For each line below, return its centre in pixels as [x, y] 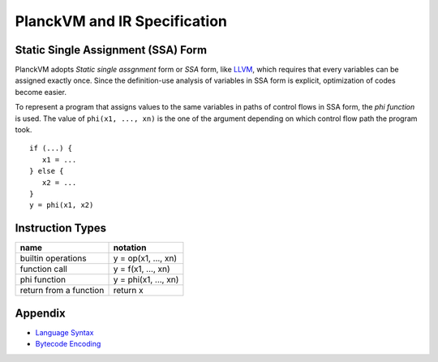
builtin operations [53, 258]
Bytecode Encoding [68, 344]
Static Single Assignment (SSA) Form [111, 50]
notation [130, 248]
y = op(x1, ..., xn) [145, 258]
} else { [47, 171]
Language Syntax [64, 332]
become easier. [41, 92]
